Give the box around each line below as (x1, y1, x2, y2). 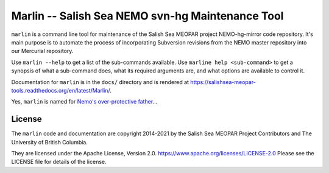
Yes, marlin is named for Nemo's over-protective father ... (11, 98, 158, 105)
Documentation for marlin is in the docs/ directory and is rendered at (11, 78, 189, 85)
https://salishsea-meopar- (189, 78, 256, 85)
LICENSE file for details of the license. (11, 158, 107, 166)
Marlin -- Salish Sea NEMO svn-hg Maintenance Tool (11, 9, 284, 23)
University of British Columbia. (11, 138, 88, 146)
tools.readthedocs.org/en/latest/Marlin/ (11, 86, 110, 94)
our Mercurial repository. (11, 48, 74, 55)
